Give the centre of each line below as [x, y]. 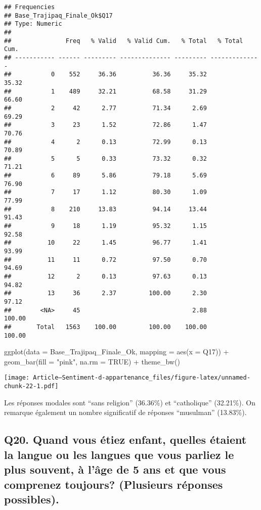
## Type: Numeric [33, 24]
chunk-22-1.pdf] [31, 386]
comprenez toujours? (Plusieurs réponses [114, 484]
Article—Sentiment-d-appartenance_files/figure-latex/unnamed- [142, 378]
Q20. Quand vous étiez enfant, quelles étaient [125, 439]
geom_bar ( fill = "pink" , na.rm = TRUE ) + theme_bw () [92, 361]
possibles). [32, 499]
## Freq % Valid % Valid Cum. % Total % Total [124, 41]
